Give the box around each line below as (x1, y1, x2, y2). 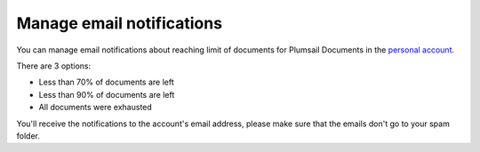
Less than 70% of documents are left (38, 76, 175, 88)
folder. (16, 130, 40, 141)
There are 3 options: (16, 60, 92, 71)
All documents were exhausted (38, 102, 153, 113)
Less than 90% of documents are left (38, 89, 175, 100)
